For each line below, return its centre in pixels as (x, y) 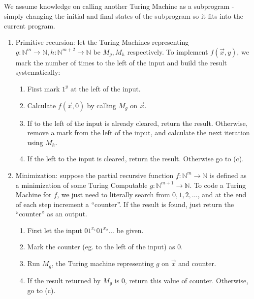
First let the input (55, 230)
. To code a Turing (218, 185)
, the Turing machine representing (103, 263)
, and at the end (222, 194)
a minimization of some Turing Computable (81, 185)
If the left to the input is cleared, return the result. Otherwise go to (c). (136, 159)
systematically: (38, 72)
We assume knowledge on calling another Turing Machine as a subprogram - (119, 6)
